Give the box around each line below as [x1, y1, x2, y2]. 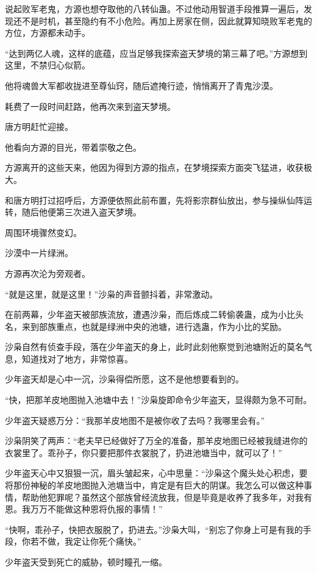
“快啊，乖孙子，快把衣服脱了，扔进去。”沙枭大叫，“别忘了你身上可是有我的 [5, 523, 303, 535]
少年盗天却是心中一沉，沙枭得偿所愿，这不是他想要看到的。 [5, 373, 244, 385]
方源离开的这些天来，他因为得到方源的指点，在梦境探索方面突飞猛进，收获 [5, 161, 304, 174]
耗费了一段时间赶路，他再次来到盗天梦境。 [5, 99, 176, 112]
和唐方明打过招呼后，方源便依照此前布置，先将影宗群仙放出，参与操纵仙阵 [5, 193, 304, 206]
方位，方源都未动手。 [5, 26, 90, 39]
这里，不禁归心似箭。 [5, 59, 90, 71]
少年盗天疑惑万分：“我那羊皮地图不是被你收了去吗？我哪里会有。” [5, 413, 265, 426]
